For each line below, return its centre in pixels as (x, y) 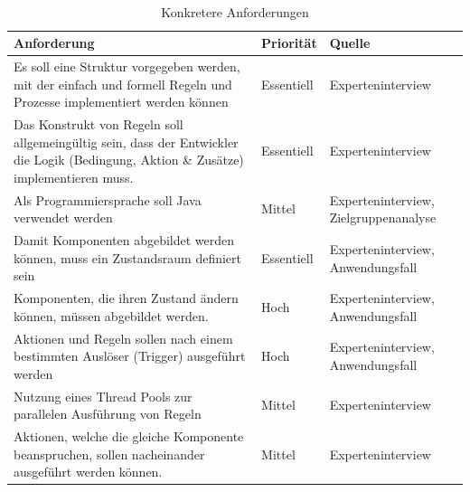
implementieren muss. (74, 177)
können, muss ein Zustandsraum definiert (128, 257)
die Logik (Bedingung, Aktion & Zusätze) (129, 160)
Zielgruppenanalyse (383, 218)
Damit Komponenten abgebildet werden (124, 240)
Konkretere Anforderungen (235, 11)
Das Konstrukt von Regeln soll (99, 124)
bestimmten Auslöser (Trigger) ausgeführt (130, 356)
